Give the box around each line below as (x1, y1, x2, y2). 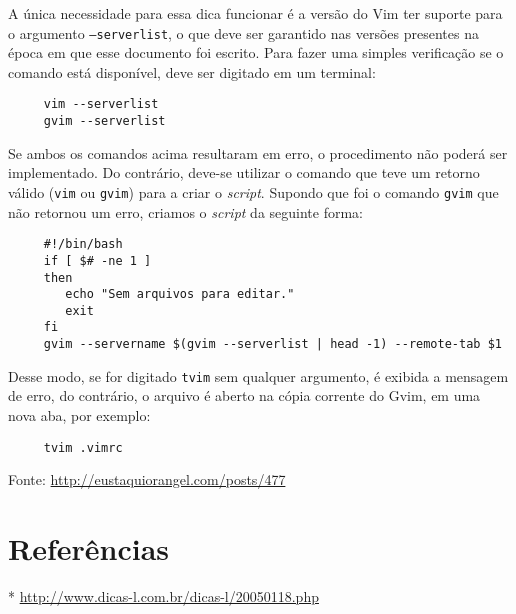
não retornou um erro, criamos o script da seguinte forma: (8, 201, 364, 222)
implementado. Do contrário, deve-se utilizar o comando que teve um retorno (8, 162, 480, 183)
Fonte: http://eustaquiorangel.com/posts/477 (8, 469, 286, 490)
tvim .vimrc (43, 440, 123, 455)
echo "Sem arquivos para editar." (65, 287, 295, 302)
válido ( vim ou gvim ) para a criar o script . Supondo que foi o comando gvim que (8, 181, 499, 202)
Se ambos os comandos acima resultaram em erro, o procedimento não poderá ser (8, 142, 508, 163)
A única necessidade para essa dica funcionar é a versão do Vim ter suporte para (8, 3, 503, 23)
